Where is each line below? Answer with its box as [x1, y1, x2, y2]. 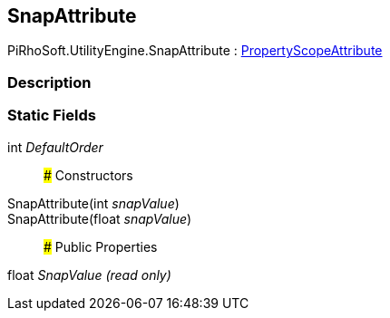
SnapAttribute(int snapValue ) [7, 195, 180, 211]
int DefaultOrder [7, 139, 103, 155]
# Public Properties [44, 238, 158, 255]
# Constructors [44, 167, 133, 183]
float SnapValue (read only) [7, 266, 171, 283]
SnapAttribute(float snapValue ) [7, 210, 192, 226]
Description [7, 72, 92, 92]
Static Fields [7, 106, 96, 125]
